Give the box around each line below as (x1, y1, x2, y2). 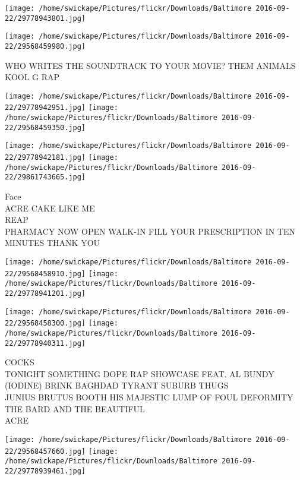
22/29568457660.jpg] (5, 447, 86, 456)
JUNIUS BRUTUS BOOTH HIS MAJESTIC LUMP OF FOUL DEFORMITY (5, 391, 293, 403)
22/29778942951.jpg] (5, 103, 86, 112)
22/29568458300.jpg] (5, 319, 86, 328)
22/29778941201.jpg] (5, 289, 86, 298)
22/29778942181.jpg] (5, 153, 86, 162)
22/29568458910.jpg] (5, 269, 86, 278)
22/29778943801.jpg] (5, 14, 86, 23)
